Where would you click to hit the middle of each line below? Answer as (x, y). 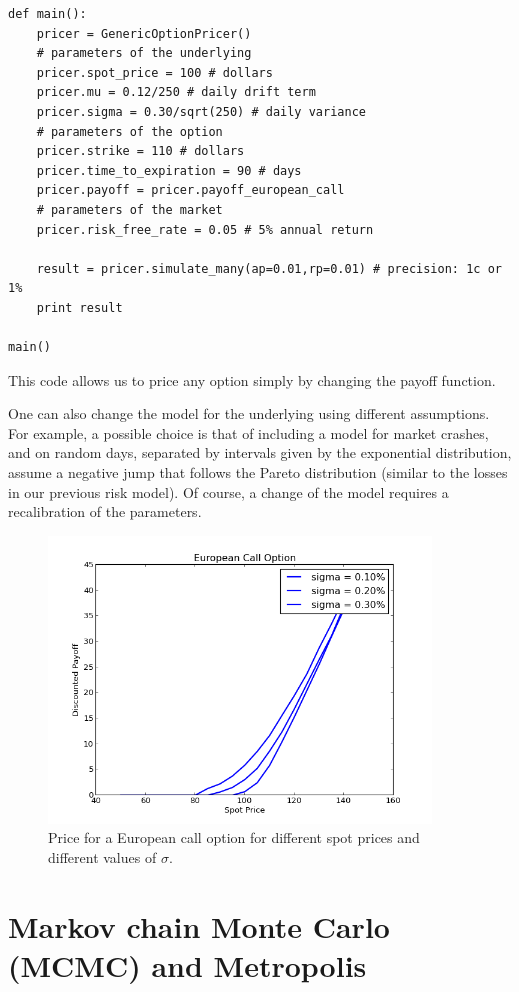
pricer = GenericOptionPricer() (144, 33)
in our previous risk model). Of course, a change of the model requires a (228, 491)
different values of (102, 857)
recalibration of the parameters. (105, 511)
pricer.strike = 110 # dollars (140, 151)
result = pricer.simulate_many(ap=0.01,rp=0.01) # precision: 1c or (269, 268)
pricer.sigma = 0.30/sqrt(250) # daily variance (201, 111)
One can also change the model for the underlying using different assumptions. (249, 413)
